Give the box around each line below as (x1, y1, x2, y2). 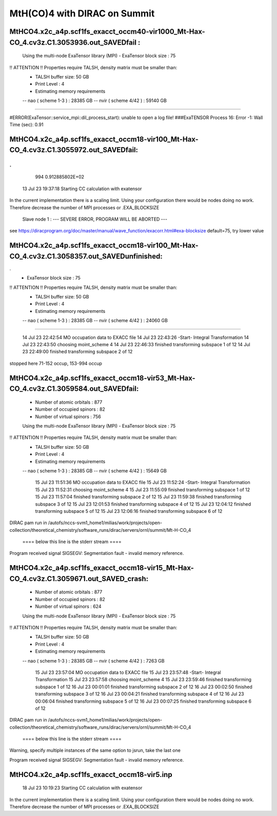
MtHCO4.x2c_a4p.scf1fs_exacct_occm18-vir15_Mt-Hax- (9, 564, 194, 572)
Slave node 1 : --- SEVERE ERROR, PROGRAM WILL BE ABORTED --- (22, 216, 168, 223)
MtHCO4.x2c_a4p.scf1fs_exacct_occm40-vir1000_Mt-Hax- (9, 27, 205, 36)
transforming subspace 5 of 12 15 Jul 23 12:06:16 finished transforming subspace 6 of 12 (35, 508, 223, 514)
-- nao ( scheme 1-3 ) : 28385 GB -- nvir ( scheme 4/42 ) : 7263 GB (22, 658, 165, 664)
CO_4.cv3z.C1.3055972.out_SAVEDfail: (9, 146, 138, 154)
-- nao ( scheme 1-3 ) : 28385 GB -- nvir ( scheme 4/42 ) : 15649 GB (22, 467, 167, 474)
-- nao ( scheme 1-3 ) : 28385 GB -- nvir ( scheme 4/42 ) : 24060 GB (22, 317, 168, 324)
